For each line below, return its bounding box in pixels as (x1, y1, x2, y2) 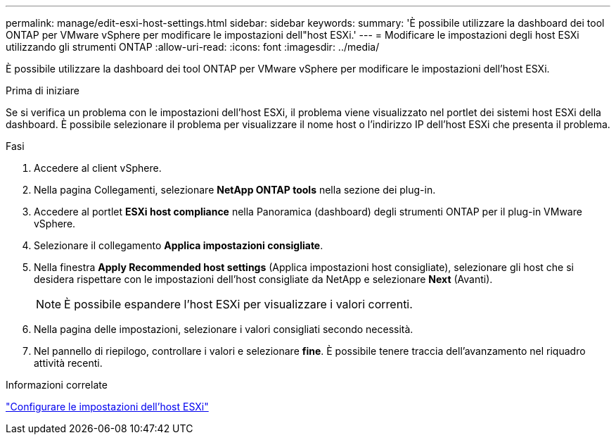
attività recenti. (34, 357, 103, 369)
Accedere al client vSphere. (34, 162, 162, 174)
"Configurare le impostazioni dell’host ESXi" (6, 401, 209, 413)
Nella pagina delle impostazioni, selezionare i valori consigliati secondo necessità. (34, 323, 413, 335)
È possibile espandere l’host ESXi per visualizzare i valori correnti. (64, 297, 413, 311)
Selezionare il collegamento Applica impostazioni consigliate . (34, 239, 323, 251)
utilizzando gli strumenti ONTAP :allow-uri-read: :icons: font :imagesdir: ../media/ (6, 41, 380, 53)
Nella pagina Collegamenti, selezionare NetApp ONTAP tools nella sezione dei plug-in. (34, 184, 436, 196)
